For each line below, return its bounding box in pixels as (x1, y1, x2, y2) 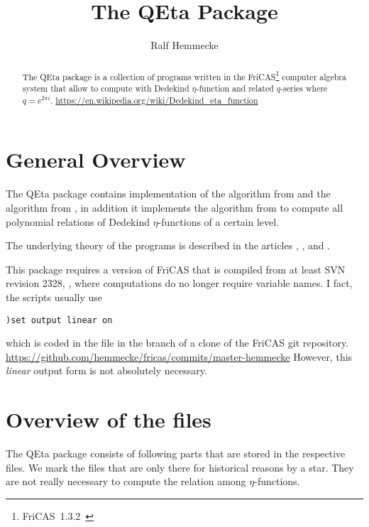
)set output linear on (6, 315, 113, 325)
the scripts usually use (6, 289, 103, 304)
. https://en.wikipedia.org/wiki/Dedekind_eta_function (50, 94, 258, 106)
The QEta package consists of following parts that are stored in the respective (6, 446, 346, 461)
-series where (280, 82, 328, 94)
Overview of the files (6, 405, 211, 434)
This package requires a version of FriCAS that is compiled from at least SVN (6, 261, 346, 276)
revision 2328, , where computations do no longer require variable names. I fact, (6, 276, 353, 290)
